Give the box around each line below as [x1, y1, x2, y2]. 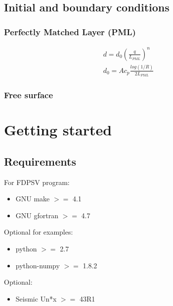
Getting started [4, 120, 112, 140]
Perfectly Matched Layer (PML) [4, 25, 136, 38]
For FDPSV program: [4, 177, 70, 187]
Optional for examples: [4, 227, 73, 237]
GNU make [15, 193, 50, 204]
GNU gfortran [15, 210, 58, 220]
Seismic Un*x [15, 293, 57, 304]
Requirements [4, 153, 76, 169]
